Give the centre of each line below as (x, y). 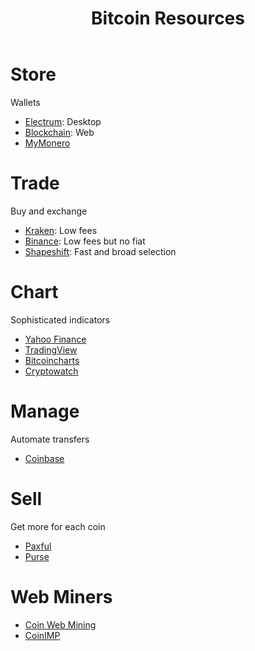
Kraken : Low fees (61, 230)
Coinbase (44, 458)
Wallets (25, 102)
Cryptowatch (51, 371)
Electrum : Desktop (63, 121)
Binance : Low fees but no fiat (85, 241)
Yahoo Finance (55, 339)
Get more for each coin (58, 526)
